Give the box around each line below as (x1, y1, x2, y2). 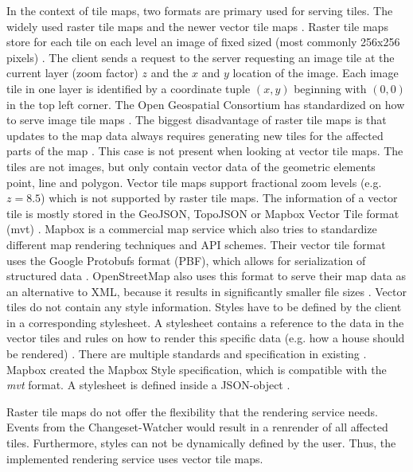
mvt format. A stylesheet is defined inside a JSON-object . (6, 376, 290, 393)
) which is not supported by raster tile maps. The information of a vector (41, 189, 398, 206)
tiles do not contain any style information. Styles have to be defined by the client (6, 298, 402, 315)
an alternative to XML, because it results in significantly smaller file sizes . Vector (6, 283, 407, 299)
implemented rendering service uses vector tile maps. (6, 450, 263, 466)
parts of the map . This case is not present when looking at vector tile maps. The (6, 142, 403, 159)
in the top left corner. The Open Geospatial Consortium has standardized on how (6, 96, 405, 112)
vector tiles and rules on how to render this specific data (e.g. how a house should (6, 330, 405, 346)
